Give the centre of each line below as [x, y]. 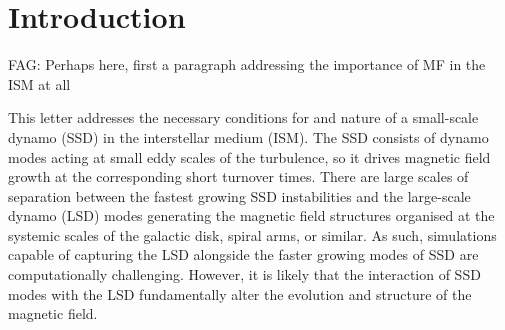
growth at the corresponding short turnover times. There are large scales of [238, 176]
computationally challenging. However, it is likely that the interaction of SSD [244, 274]
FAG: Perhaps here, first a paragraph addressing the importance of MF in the [247, 64]
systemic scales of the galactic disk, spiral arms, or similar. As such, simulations [252, 234]
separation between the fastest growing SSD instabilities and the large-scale [239, 195]
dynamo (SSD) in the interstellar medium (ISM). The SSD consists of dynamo [248, 136]
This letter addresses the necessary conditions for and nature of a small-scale [243, 117]
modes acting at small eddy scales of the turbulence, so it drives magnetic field [249, 156]
